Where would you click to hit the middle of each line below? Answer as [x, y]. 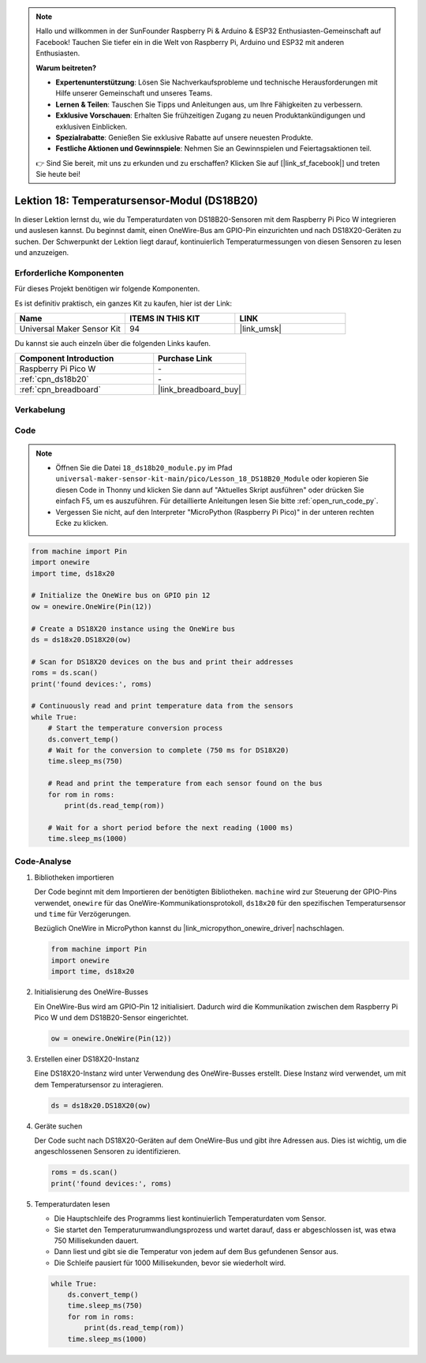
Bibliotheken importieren [74, 877]
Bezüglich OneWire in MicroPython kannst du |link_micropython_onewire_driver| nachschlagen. [189, 929]
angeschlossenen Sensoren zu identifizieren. [108, 1151]
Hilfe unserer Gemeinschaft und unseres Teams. [134, 93]
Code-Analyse [43, 862]
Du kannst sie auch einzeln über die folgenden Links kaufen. [113, 344]
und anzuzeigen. [42, 253]
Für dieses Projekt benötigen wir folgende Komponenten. [107, 289]
